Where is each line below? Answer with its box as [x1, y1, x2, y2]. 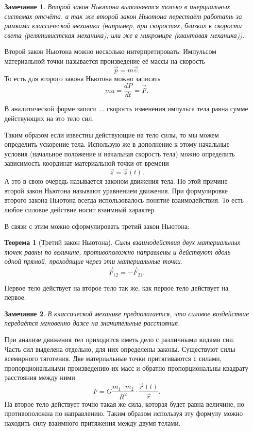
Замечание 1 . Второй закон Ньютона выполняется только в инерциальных [4, 1, 230, 11]
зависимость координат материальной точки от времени [4, 158, 169, 168]
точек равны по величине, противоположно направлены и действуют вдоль [4, 246, 231, 257]
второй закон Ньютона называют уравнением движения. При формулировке [4, 185, 228, 195]
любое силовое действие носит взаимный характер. [4, 205, 156, 214]
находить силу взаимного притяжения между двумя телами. [4, 417, 181, 428]
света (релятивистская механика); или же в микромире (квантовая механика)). [4, 30, 245, 40]
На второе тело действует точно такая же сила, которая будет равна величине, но [4, 398, 244, 409]
